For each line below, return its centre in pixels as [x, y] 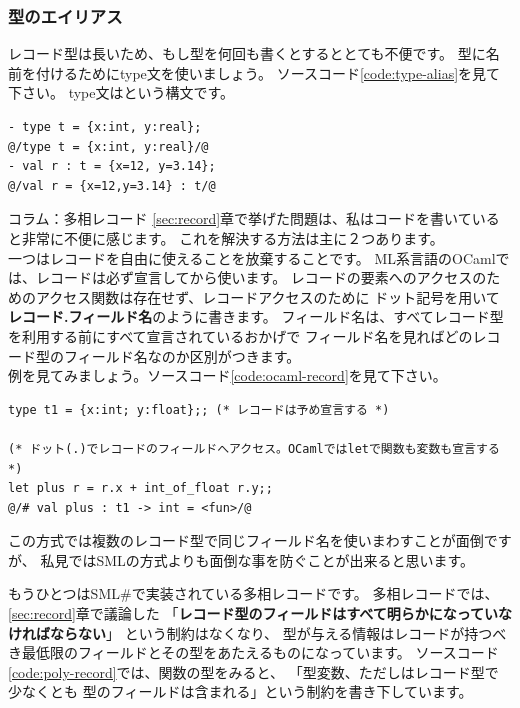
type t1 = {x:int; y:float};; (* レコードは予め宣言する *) [199, 409]
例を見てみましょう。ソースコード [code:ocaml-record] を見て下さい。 [227, 375]
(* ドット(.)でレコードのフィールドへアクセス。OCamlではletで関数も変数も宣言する [254, 448]
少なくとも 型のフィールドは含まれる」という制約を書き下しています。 [240, 691]
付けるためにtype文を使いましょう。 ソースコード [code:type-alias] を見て [268, 72]
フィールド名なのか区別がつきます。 [182, 355]
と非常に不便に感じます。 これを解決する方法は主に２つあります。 [226, 237]
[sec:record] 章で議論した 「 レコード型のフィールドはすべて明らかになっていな [260, 613]
